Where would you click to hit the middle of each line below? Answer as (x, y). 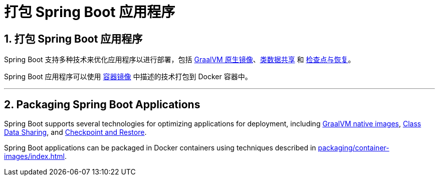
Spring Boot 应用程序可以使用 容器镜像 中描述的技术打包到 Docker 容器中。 (128, 77)
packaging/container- (354, 148)
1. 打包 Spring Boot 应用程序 (73, 39)
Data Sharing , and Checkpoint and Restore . (75, 132)
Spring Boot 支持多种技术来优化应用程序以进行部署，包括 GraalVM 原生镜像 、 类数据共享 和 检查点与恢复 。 (180, 60)
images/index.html (34, 156)
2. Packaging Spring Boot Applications (102, 104)
